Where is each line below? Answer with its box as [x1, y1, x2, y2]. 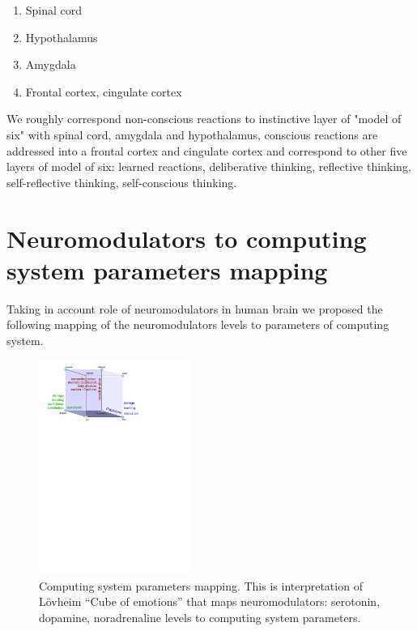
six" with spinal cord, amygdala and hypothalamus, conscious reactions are [6, 126, 378, 143]
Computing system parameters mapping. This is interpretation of [39, 577, 363, 594]
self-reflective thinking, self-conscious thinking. [6, 173, 237, 190]
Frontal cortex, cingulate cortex [25, 83, 182, 100]
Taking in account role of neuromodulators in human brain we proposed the [6, 300, 383, 317]
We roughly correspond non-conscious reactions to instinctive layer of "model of [6, 110, 402, 127]
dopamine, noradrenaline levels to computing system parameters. [39, 608, 361, 625]
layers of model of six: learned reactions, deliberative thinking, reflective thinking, [6, 158, 411, 175]
